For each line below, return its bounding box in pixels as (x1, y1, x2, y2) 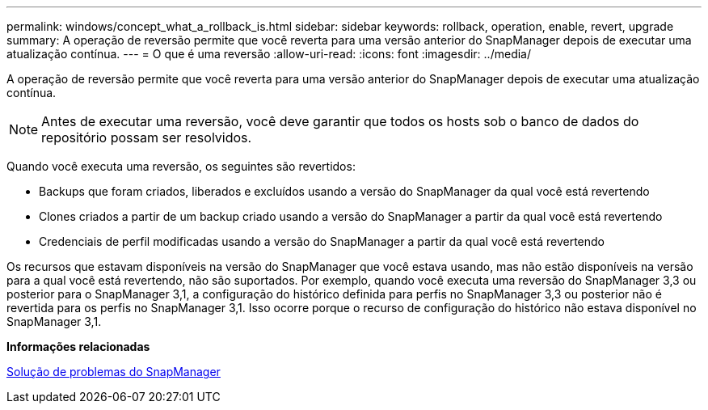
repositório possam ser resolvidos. (41, 129, 252, 146)
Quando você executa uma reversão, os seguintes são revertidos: (6, 159, 356, 173)
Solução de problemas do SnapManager (6, 365, 221, 378)
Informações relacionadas (6, 340, 150, 353)
